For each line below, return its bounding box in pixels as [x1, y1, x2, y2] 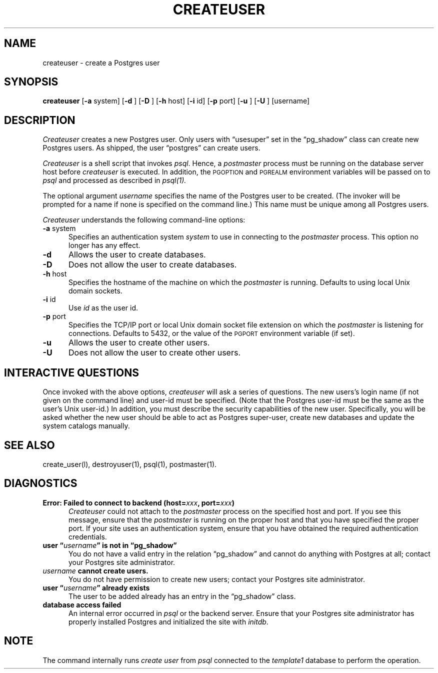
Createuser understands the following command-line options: [42, 215, 245, 224]
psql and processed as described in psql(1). [42, 176, 186, 185]
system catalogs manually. [42, 421, 130, 430]
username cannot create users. [42, 566, 148, 575]
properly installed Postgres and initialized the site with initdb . [68, 617, 268, 626]
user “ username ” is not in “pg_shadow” [42, 540, 177, 549]
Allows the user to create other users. [68, 337, 210, 348]
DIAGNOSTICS [4, 477, 77, 490]
